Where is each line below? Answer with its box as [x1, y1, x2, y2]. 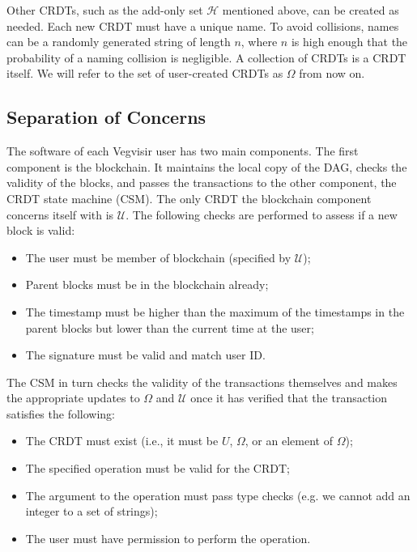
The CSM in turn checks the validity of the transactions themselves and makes [6, 373, 398, 390]
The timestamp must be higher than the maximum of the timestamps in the [25, 303, 405, 320]
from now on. [299, 65, 365, 82]
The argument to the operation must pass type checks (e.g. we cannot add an [25, 486, 411, 503]
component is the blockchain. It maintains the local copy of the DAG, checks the [6, 158, 407, 175]
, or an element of [245, 432, 333, 449]
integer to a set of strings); [25, 503, 158, 520]
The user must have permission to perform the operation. [25, 529, 311, 546]
